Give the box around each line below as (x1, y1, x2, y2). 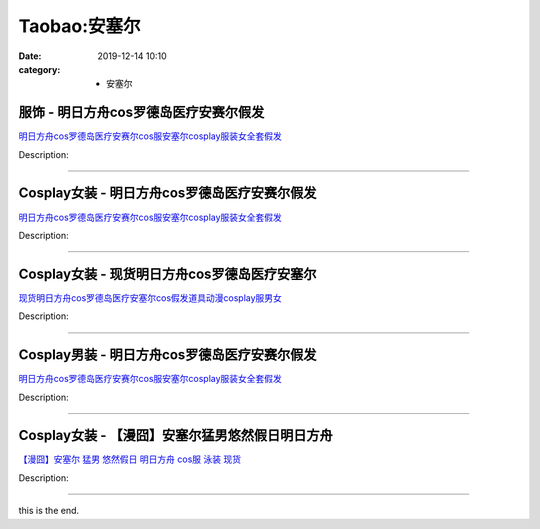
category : (18, 63, 61, 75)
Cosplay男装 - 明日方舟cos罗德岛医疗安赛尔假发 (18, 346, 317, 364)
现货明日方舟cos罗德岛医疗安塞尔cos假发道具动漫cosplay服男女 (18, 291, 282, 304)
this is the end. (18, 505, 80, 517)
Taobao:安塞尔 (18, 15, 141, 37)
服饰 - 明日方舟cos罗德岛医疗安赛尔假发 (18, 104, 265, 121)
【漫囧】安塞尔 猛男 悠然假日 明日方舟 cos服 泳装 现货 (18, 453, 242, 465)
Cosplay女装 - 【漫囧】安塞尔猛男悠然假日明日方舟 (18, 427, 334, 444)
